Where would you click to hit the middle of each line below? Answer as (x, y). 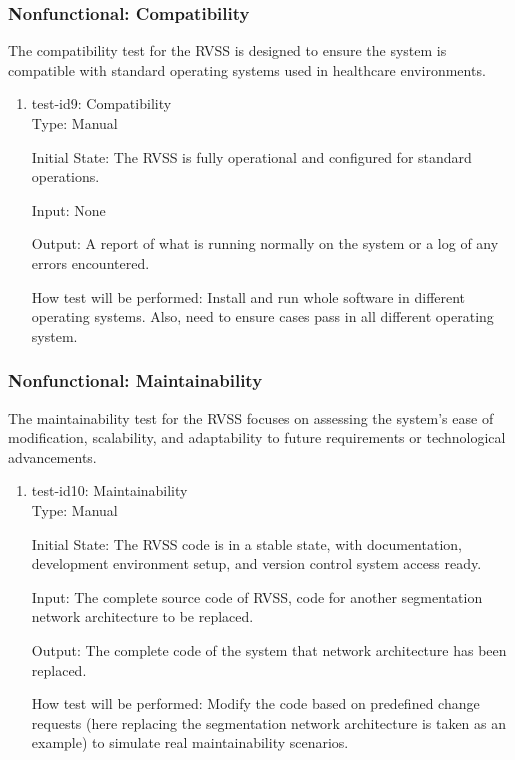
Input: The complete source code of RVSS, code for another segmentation (257, 596)
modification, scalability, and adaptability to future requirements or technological (257, 437)
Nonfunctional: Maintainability (135, 380)
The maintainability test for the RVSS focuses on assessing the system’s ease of (251, 417)
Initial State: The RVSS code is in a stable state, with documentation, (246, 543)
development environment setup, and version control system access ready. (256, 563)
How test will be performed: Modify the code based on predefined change (255, 703)
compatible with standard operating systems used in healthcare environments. (247, 69)
